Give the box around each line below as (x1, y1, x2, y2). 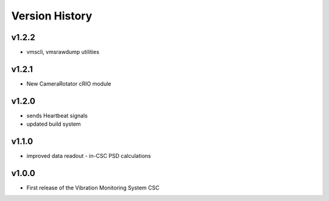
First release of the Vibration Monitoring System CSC (26, 184, 160, 191)
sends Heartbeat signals (26, 112, 88, 119)
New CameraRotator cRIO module (26, 80, 111, 87)
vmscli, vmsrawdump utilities (26, 49, 100, 56)
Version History (11, 9, 93, 22)
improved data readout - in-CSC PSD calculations (26, 152, 152, 160)
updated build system (26, 120, 82, 128)
